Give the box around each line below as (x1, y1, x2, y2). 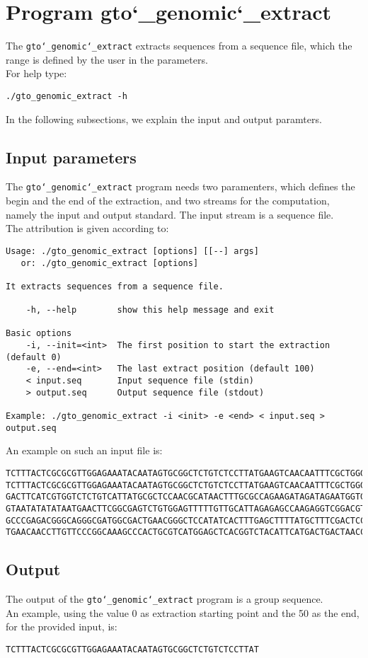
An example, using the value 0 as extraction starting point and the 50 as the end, (6, 605, 360, 620)
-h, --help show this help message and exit (25, 305, 275, 316)
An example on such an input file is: (6, 443, 163, 458)
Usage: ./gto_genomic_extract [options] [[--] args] (6, 246, 259, 256)
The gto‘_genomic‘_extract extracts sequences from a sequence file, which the (6, 38, 352, 53)
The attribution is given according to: (6, 221, 169, 236)
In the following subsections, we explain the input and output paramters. (6, 111, 322, 126)
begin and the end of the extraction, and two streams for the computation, (6, 193, 330, 208)
